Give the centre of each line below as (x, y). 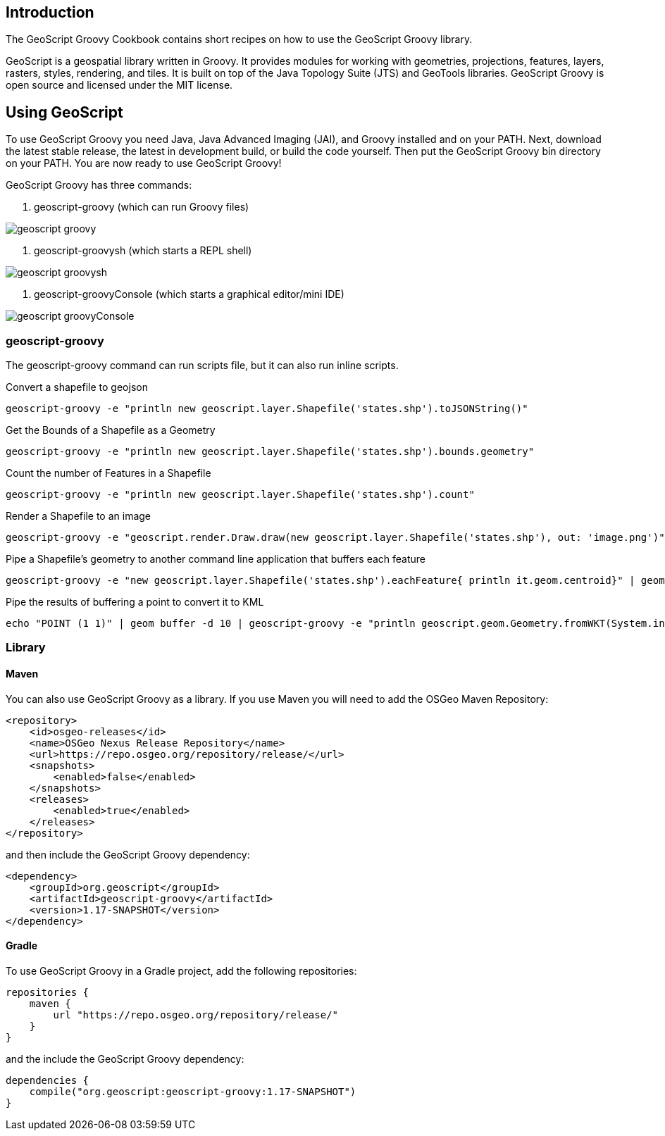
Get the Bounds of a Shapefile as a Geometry (111, 430)
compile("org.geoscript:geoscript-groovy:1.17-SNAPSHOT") (193, 1091)
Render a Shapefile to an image (79, 516)
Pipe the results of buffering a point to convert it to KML (135, 602)
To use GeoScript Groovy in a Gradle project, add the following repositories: (181, 970)
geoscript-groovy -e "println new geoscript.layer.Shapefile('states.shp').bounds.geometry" (270, 452)
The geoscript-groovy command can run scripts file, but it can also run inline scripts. (202, 366)
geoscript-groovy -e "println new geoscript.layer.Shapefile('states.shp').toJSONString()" (267, 409)
